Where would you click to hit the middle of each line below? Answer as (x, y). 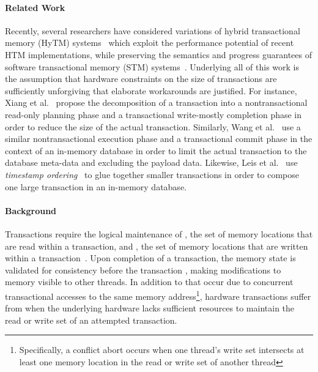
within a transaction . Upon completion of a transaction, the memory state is (150, 258)
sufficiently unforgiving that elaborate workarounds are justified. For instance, (151, 90)
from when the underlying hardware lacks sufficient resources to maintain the (150, 308)
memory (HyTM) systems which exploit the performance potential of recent (150, 43)
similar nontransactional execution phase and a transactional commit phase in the (159, 139)
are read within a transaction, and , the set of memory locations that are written (157, 246)
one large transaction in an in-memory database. (96, 186)
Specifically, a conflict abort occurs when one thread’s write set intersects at (162, 350)
